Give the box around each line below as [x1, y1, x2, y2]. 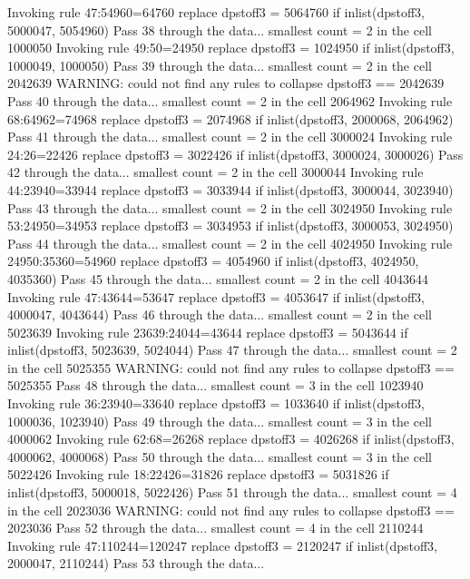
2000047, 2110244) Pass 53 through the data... [7, 554, 265, 573]
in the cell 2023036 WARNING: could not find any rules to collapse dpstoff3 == [7, 500, 455, 519]
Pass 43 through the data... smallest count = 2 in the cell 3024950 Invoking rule [7, 198, 453, 217]
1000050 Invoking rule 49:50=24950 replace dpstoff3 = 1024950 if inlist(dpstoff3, [7, 38, 455, 57]
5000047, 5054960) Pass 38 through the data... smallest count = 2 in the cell [7, 20, 432, 39]
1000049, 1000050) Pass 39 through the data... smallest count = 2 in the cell [7, 55, 432, 74]
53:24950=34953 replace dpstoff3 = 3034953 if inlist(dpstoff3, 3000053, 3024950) [7, 216, 454, 235]
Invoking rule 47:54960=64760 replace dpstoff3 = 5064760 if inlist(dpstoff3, [7, 3, 425, 21]
